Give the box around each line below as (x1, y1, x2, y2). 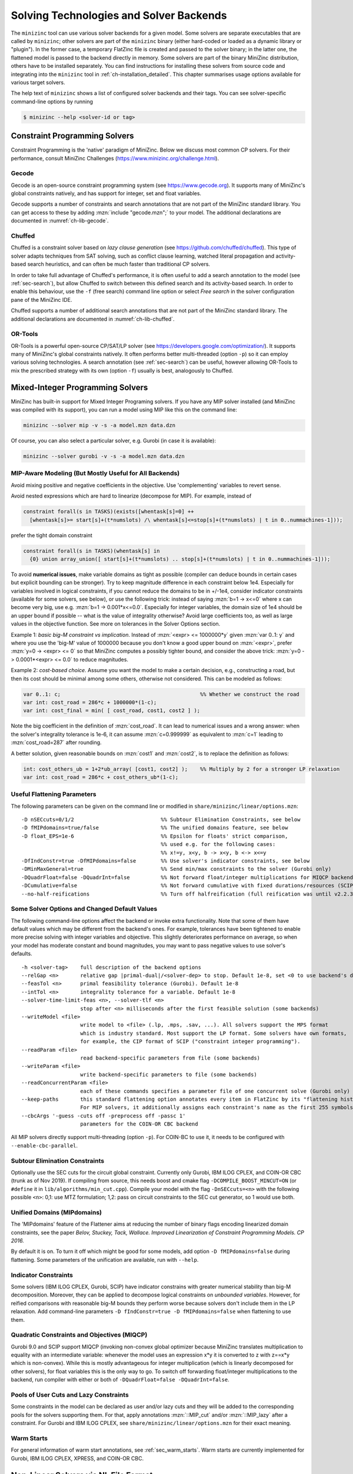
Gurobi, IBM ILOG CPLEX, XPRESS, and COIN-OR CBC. (11, 1455, 144, 1462)
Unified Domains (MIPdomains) (11, 1208, 102, 1216)
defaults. (11, 950, 32, 958)
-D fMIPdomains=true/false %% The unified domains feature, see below (21, 824, 288, 831)
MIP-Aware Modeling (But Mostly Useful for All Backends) (11, 469, 180, 478)
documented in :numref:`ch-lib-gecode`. (11, 217, 109, 224)
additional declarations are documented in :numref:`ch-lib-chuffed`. (11, 315, 175, 323)
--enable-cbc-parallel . (11, 1141, 78, 1149)
